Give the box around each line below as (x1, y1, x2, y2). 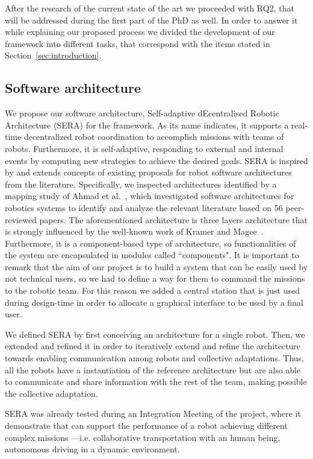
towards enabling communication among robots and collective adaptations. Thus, (5, 352, 305, 364)
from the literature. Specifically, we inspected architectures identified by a (5, 177, 277, 190)
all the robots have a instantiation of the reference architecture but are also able (5, 363, 301, 376)
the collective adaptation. (5, 387, 98, 399)
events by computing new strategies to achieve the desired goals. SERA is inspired (5, 154, 308, 166)
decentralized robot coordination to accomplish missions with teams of (23, 130, 284, 143)
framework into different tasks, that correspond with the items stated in (5, 37, 270, 49)
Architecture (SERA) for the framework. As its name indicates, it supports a (5, 118, 289, 131)
